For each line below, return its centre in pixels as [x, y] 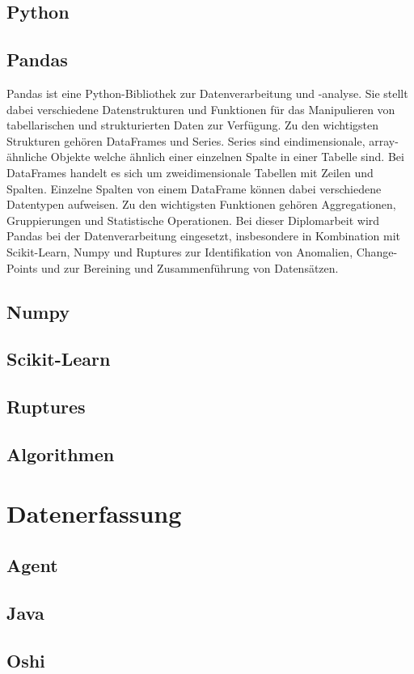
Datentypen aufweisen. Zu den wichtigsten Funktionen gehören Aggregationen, [201, 204]
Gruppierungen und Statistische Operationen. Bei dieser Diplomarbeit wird [193, 220]
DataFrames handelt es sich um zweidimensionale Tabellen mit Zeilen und [190, 172]
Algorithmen [61, 454]
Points [22, 267]
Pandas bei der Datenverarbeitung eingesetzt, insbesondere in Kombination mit [203, 236]
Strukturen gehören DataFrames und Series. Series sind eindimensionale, [186, 140]
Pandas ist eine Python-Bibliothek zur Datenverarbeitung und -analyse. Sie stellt [207, 93]
